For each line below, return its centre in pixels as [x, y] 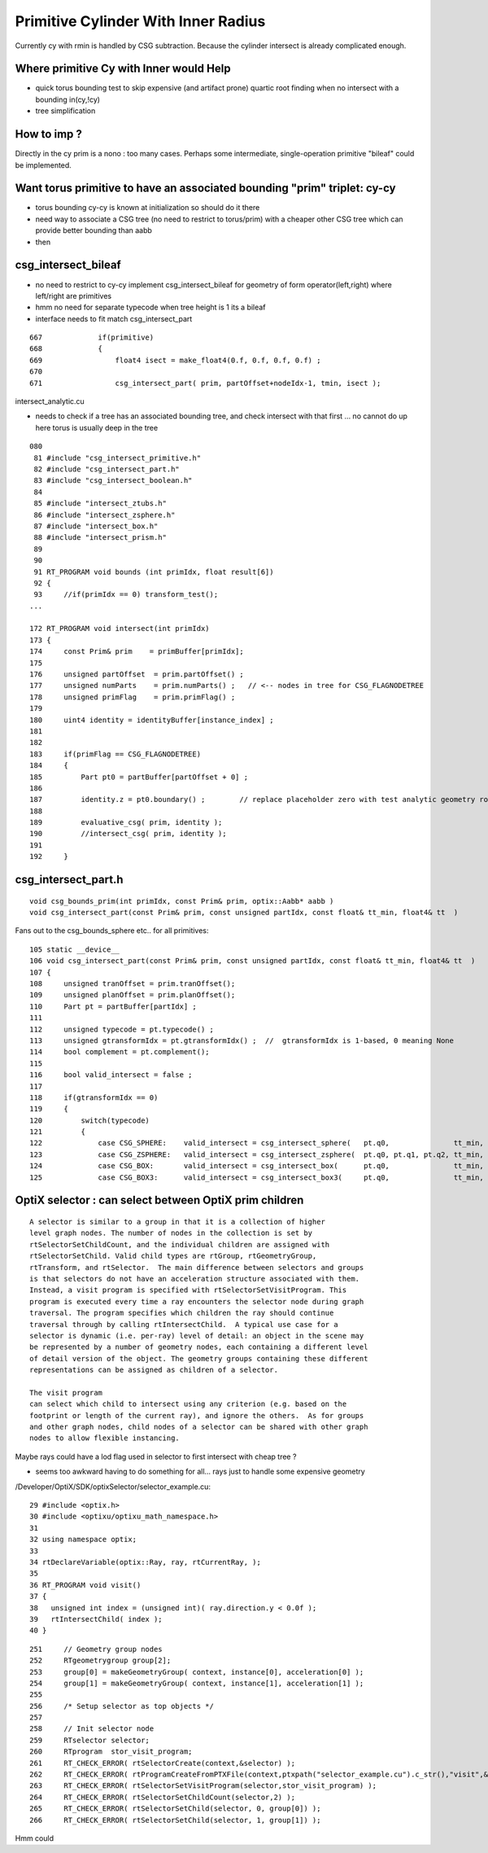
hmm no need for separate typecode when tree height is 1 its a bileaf [150, 307]
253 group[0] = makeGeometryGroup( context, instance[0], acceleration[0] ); [197, 1672]
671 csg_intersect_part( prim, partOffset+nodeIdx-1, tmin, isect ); [205, 383]
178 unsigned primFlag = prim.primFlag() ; [133, 697]
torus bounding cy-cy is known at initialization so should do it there [148, 208]
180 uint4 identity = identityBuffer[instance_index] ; [152, 720]
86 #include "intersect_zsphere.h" [105, 515]
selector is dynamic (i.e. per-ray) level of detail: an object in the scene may [197, 1336]
